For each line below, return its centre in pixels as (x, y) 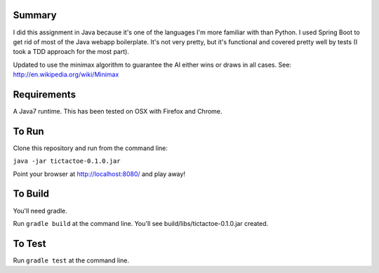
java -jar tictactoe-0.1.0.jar (67, 161)
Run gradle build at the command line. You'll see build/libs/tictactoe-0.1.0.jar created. (141, 223)
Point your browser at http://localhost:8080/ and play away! (99, 174)
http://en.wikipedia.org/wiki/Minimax (66, 74)
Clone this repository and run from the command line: (91, 148)
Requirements (45, 94)
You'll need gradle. (40, 211)
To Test (29, 243)
